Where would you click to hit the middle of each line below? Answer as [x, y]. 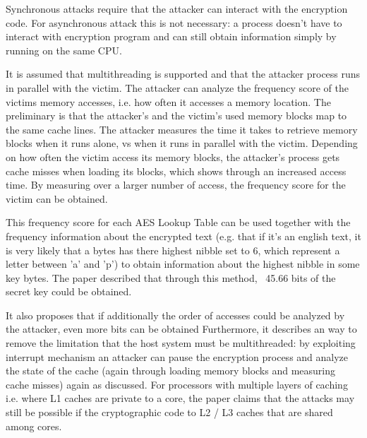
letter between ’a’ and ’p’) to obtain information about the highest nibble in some [183, 264]
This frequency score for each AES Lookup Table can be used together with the [178, 222]
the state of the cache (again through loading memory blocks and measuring [171, 371]
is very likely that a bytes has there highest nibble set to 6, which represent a [173, 250]
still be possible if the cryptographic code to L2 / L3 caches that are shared [169, 412]
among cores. [34, 426]
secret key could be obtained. [69, 291]
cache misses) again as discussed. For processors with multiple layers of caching [177, 384]
